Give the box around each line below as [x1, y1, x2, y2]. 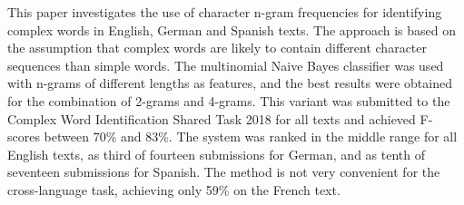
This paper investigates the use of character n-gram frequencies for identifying [7, 3, 442, 21]
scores [7, 127, 40, 146]
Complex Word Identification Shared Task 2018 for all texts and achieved [7, 109, 416, 128]
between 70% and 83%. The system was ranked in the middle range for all [44, 127, 458, 146]
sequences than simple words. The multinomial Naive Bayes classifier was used [7, 55, 444, 74]
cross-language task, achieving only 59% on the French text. [7, 180, 341, 199]
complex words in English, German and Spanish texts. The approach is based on [7, 20, 457, 39]
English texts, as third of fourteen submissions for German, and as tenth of [7, 144, 425, 163]
